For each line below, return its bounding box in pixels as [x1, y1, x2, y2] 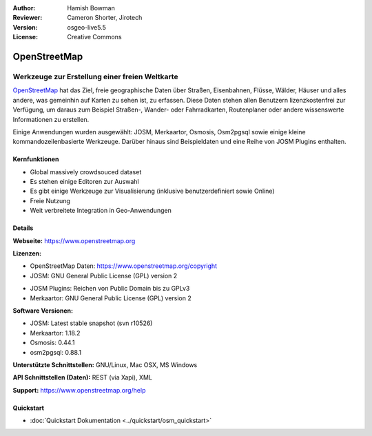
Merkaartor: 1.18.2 [30, 329, 81, 337]
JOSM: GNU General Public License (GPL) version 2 [30, 271, 178, 280]
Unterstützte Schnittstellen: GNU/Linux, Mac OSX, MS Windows [12, 360, 198, 368]
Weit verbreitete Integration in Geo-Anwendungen [30, 207, 172, 215]
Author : [12, 4, 36, 12]
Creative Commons [67, 33, 122, 41]
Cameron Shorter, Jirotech [67, 14, 143, 22]
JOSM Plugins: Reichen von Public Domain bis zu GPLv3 [30, 284, 190, 293]
